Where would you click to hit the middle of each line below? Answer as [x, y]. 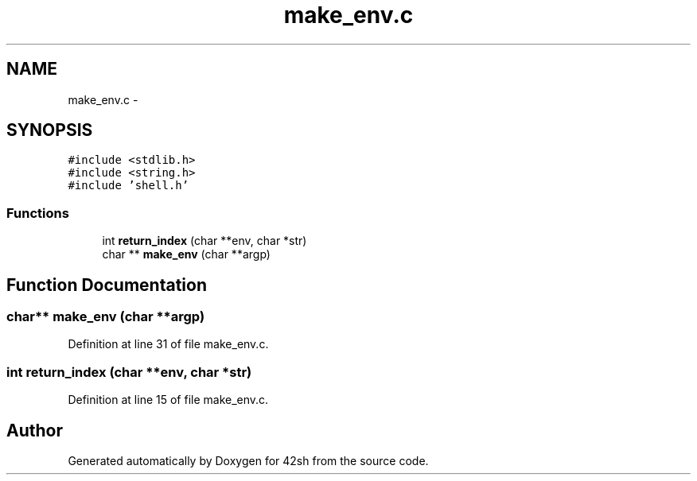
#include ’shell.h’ [128, 186]
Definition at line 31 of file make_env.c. [168, 344]
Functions [38, 213]
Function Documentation [107, 285]
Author [35, 430]
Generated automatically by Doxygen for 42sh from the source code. [248, 461]
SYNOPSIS [50, 130]
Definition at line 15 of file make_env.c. [168, 400]
